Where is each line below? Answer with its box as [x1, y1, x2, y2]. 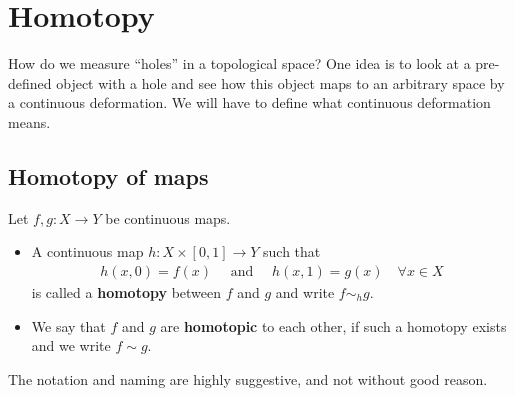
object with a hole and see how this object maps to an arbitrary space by [56, 72, 505, 93]
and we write [31, 335, 111, 356]
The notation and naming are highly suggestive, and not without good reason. [8, 368, 488, 389]
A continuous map [31, 241, 144, 262]
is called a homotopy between [31, 281, 222, 302]
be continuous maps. [105, 207, 231, 228]
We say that [31, 315, 106, 336]
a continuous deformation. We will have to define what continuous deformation [8, 92, 491, 113]
